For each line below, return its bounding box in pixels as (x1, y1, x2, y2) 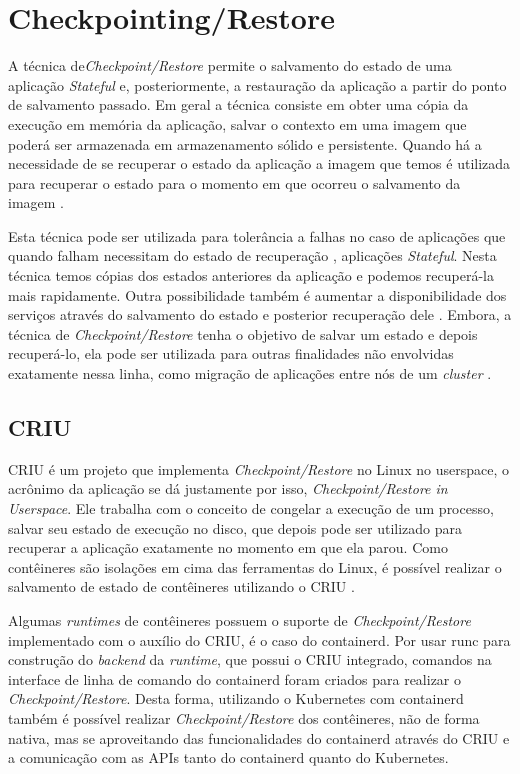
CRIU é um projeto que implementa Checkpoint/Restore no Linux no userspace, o (8, 458, 509, 479)
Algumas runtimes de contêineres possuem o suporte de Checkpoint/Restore (8, 609, 471, 630)
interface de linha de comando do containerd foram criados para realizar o (8, 668, 462, 689)
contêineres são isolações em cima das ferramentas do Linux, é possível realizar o (8, 556, 502, 577)
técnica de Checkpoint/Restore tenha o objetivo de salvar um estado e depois (8, 323, 478, 344)
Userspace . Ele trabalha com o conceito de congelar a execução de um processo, (8, 498, 494, 519)
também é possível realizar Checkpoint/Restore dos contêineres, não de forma (8, 707, 480, 728)
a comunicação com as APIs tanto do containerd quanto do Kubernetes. (8, 747, 449, 768)
